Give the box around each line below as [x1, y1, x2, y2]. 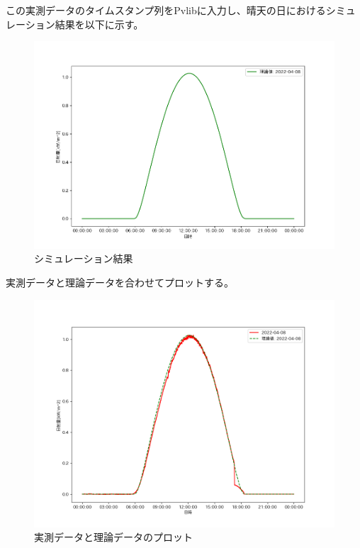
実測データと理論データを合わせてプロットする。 [6, 274, 234, 289]
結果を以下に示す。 [55, 16, 144, 31]
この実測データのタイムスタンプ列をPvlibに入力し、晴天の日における [6, 3, 326, 17]
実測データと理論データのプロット [34, 530, 193, 544]
